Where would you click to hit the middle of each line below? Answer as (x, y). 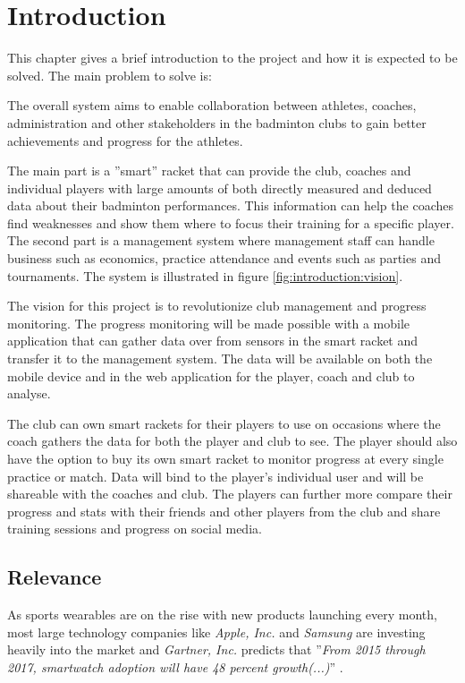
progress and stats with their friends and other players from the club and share (224, 511)
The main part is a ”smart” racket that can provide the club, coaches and (209, 171)
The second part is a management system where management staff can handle (221, 240)
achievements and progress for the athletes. (125, 140)
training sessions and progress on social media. (135, 529)
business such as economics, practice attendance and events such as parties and (224, 258)
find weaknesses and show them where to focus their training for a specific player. (231, 222)
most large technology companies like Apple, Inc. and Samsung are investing (216, 632)
